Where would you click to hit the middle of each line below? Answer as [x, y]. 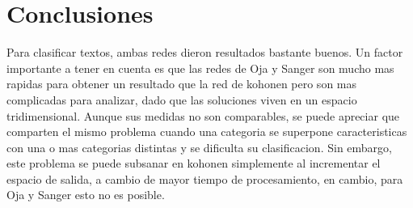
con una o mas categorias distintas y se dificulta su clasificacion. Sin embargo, [199, 147]
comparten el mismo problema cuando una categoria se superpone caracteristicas [207, 132]
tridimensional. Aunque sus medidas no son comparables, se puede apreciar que [203, 115]
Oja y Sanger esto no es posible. [86, 195]
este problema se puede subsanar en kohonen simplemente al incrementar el [194, 163]
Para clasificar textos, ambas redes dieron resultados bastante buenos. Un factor [205, 52]
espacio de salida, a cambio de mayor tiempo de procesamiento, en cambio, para [205, 178]
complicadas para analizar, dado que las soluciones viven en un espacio [182, 99]
